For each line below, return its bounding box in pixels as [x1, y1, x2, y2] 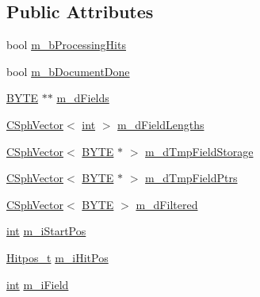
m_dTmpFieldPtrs [145, 169, 238, 186]
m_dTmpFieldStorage [145, 143, 254, 159]
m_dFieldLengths [117, 116, 205, 132]
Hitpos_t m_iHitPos [6, 249, 109, 265]
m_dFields [56, 89, 109, 106]
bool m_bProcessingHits [6, 36, 126, 53]
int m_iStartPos [6, 223, 86, 239]
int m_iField [6, 276, 69, 292]
